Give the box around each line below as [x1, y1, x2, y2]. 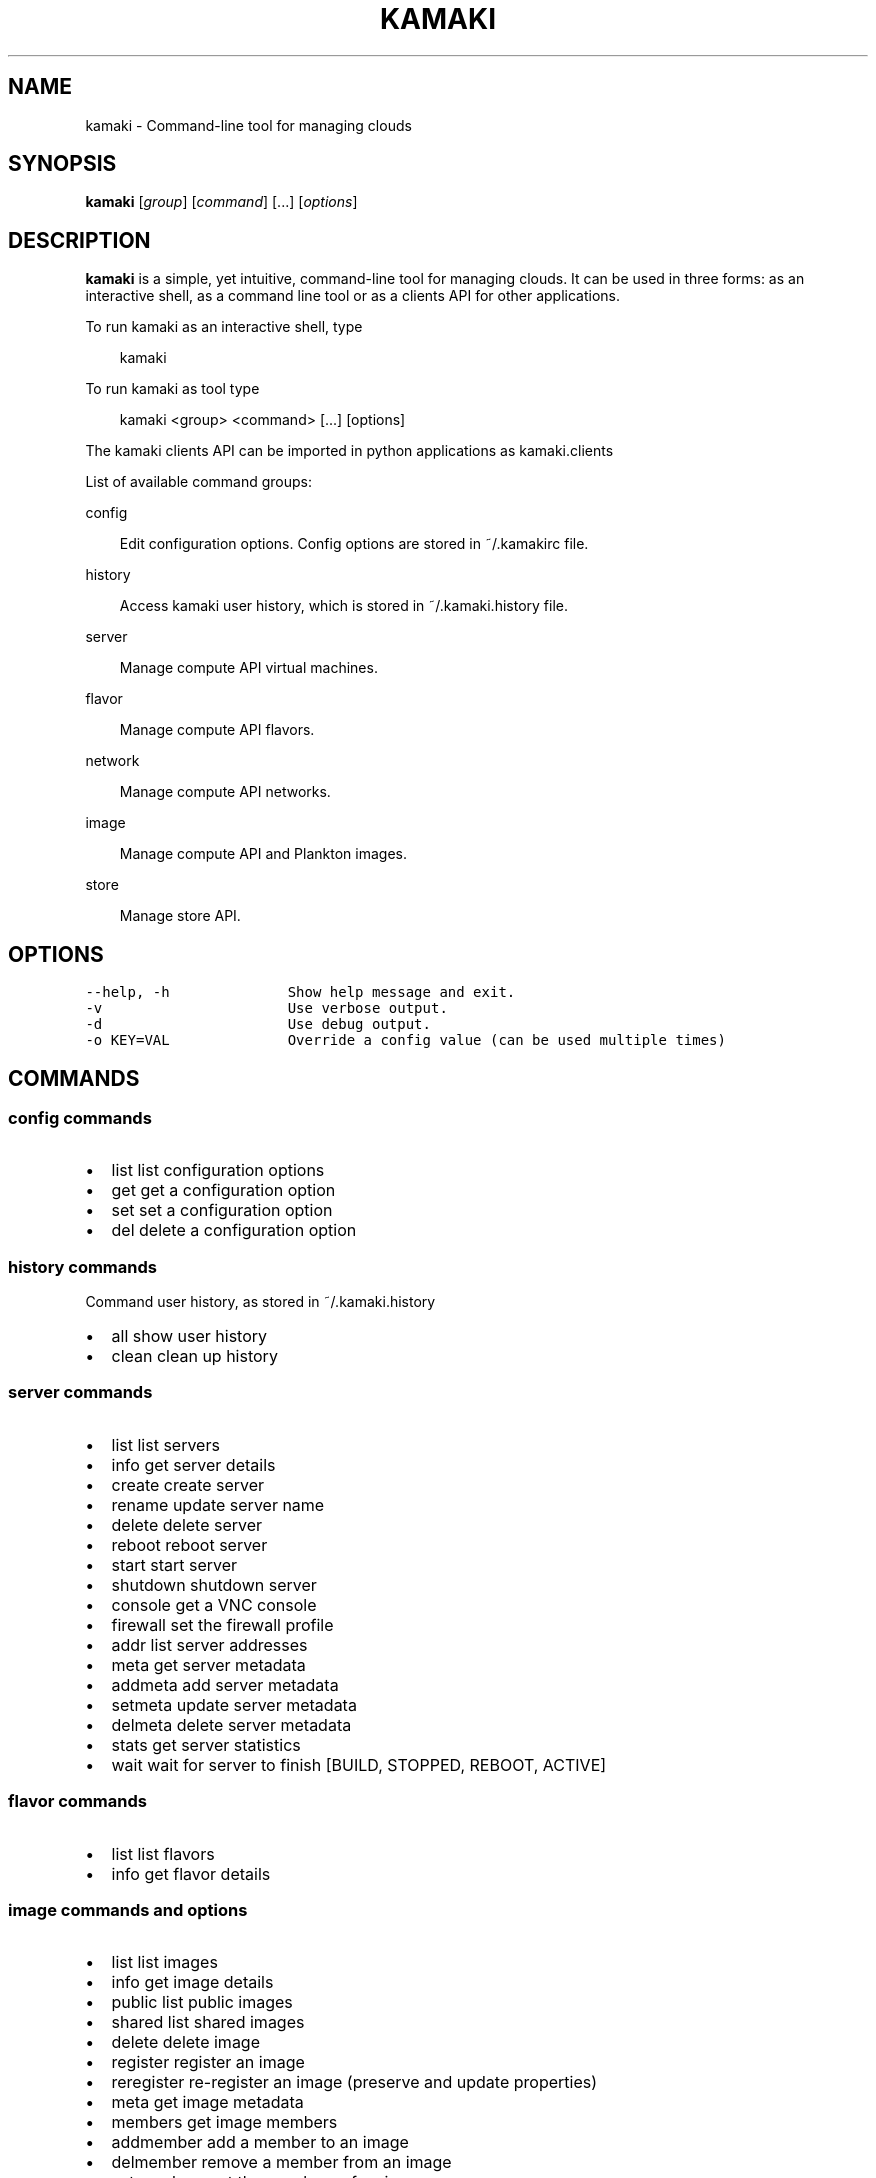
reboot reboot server [111, 1534, 268, 1555]
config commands [8, 1107, 152, 1128]
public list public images [111, 1992, 293, 2013]
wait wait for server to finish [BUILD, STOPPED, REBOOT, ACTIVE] [111, 1754, 607, 1775]
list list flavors [111, 1843, 215, 1864]
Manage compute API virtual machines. [119, 659, 378, 677]
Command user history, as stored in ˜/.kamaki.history [85, 1293, 436, 1311]
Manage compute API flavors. [119, 721, 315, 739]
